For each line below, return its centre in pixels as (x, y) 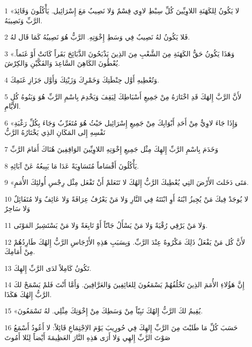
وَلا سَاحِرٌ (17, 208)
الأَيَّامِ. (13, 106)
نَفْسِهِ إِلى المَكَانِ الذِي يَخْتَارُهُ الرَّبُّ (55, 132)
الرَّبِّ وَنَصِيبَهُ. (24, 20)
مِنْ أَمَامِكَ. (20, 251)
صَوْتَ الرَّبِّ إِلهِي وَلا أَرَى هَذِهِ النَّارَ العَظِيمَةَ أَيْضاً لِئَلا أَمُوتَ (88, 337)
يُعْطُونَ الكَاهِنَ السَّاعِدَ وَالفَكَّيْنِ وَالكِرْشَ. (62, 63)
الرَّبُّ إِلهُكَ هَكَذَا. (28, 294)
